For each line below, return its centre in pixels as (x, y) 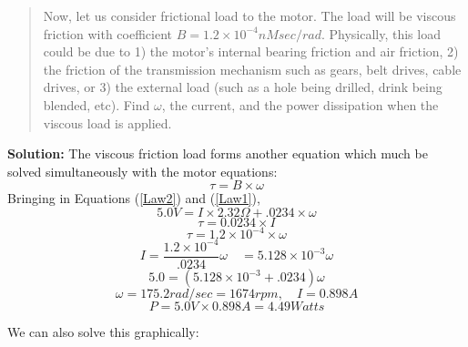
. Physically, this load (381, 33)
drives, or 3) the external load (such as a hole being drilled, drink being (243, 87)
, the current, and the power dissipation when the (300, 104)
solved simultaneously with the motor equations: (142, 171)
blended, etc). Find (97, 104)
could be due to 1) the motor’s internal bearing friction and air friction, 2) (251, 51)
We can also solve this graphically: (103, 332)
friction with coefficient (108, 33)
